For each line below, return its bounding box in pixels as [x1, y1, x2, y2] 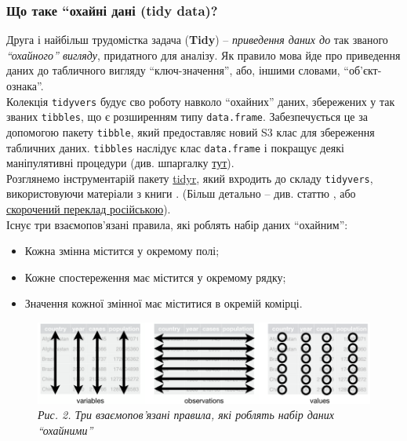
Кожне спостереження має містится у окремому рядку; [24, 268, 286, 285]
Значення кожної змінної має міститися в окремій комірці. [24, 295, 303, 312]
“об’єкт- [343, 62, 382, 78]
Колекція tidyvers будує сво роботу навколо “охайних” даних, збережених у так [6, 93, 395, 109]
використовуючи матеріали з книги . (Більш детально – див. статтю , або [6, 185, 356, 202]
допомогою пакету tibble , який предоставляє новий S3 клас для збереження [6, 123, 375, 140]
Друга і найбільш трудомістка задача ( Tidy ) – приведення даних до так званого [6, 31, 388, 48]
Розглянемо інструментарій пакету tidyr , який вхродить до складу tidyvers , [6, 169, 373, 186]
